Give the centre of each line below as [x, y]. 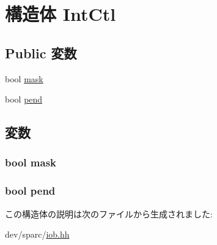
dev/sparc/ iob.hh [37, 234]
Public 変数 [41, 52]
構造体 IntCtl [61, 14]
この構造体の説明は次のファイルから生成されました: [109, 213]
